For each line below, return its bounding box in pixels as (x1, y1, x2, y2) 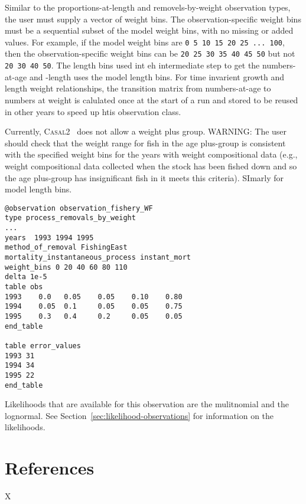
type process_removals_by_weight (5, 214, 136, 222)
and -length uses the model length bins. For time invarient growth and (29, 70, 285, 83)
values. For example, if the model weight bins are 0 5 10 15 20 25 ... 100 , (5, 35, 285, 48)
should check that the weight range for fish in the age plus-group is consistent (5, 136, 286, 149)
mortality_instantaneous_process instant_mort (5, 253, 191, 261)
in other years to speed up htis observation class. (5, 105, 181, 117)
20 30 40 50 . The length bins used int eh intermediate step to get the (5, 59, 260, 71)
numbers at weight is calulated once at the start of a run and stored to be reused (5, 93, 298, 106)
